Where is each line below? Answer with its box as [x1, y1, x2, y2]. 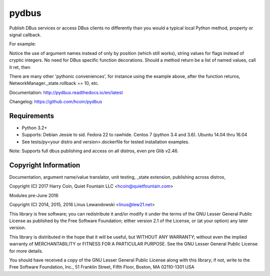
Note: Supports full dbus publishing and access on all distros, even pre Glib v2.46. [9, 148, 178, 154]
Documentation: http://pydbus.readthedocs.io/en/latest [9, 89, 123, 95]
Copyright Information [9, 161, 80, 169]
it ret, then [9, 64, 30, 70]
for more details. [9, 248, 43, 254]
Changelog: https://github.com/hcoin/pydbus [9, 99, 102, 105]
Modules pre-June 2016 [9, 192, 58, 198]
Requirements [9, 111, 54, 120]
